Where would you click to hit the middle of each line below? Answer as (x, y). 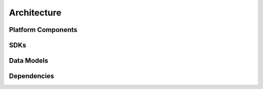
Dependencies (32, 76)
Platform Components (43, 30)
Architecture (35, 13)
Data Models (28, 61)
